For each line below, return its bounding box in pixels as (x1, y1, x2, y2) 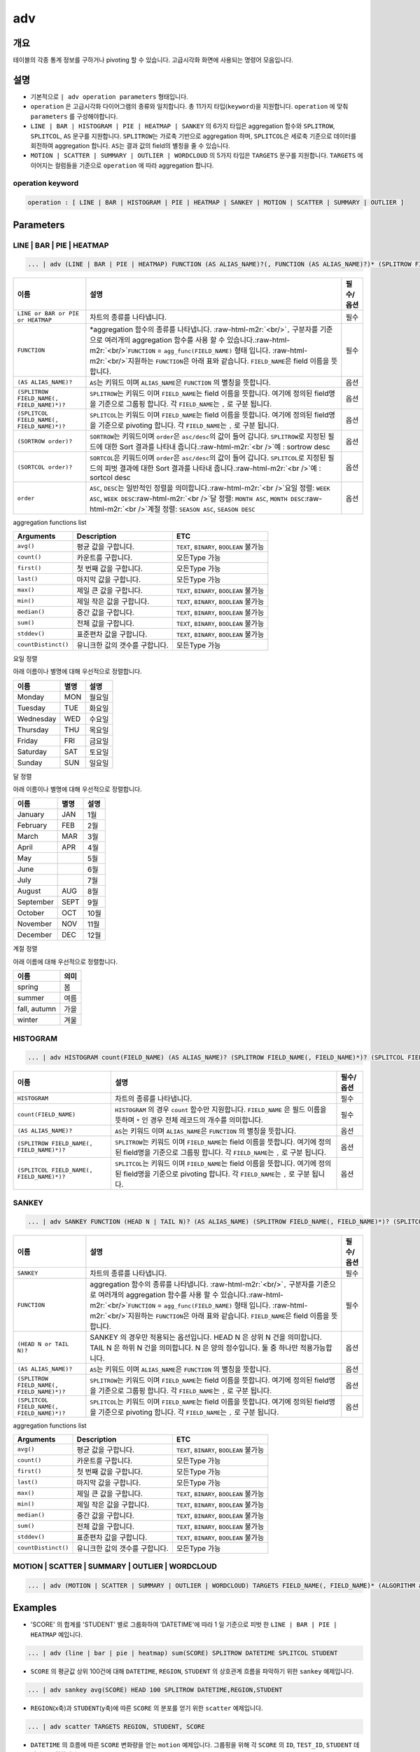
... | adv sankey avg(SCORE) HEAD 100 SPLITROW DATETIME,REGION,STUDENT (27, 1685, 283, 1694)
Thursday (17, 725, 49, 734)
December (17, 930, 52, 940)
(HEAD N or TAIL (17, 1341, 69, 1348)
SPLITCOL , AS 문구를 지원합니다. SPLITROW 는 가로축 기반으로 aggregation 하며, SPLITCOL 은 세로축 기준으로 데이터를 (30, 132, 357, 140)
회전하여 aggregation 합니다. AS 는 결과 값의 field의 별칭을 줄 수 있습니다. (30, 141, 230, 150)
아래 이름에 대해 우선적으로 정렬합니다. (13, 957, 118, 966)
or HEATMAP (17, 316, 52, 324)
